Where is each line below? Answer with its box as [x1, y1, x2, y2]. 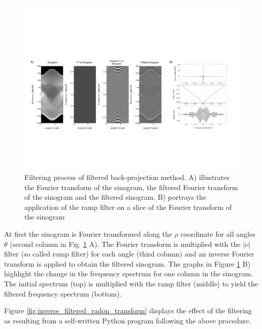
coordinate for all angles [180, 229, 255, 239]
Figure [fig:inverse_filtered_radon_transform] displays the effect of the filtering [4, 305, 252, 316]
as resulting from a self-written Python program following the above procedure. [4, 315, 251, 325]
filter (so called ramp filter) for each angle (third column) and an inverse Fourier [4, 248, 254, 259]
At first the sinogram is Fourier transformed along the [4, 229, 172, 239]
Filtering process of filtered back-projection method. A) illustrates [24, 172, 230, 182]
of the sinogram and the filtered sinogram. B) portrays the [24, 192, 207, 202]
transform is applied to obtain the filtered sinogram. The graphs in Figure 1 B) [4, 258, 251, 269]
